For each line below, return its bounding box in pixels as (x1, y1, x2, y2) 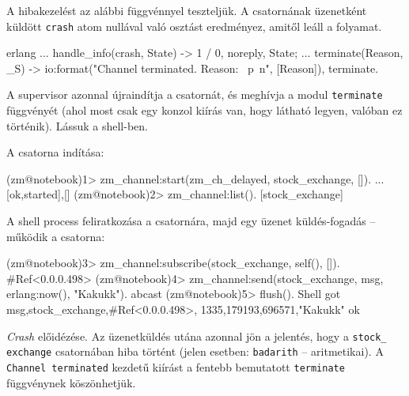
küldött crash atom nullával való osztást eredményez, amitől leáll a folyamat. (6, 17, 382, 34)
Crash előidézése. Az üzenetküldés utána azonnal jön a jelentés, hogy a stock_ (6, 327, 387, 344)
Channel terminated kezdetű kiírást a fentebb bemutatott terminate (6, 358, 345, 375)
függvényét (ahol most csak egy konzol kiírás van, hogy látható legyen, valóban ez (6, 102, 403, 119)
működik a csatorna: (6, 228, 105, 244)
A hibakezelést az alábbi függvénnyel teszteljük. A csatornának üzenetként (6, 2, 367, 18)
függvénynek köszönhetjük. (6, 374, 136, 390)
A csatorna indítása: (6, 144, 104, 160)
